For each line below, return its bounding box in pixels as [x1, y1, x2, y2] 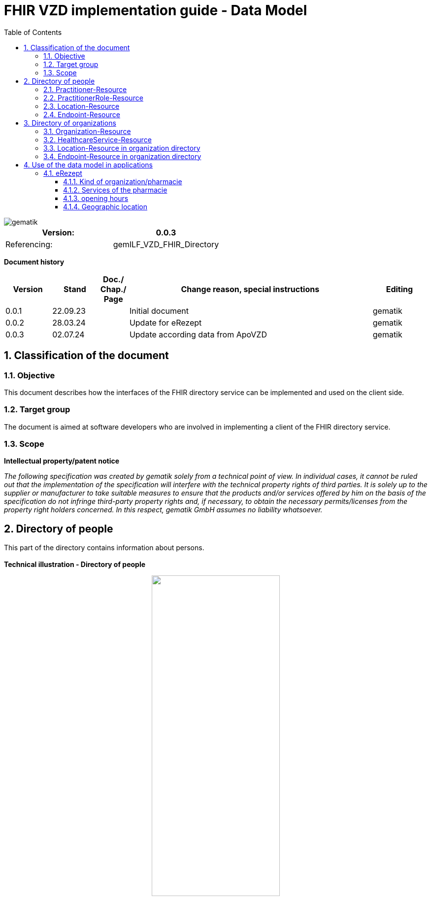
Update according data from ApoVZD [129, 329, 267, 339]
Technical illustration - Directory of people [4, 560, 146, 569]
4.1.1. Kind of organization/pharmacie [63, 177, 182, 186]
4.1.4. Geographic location [63, 202, 147, 211]
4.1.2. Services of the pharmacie [63, 185, 167, 194]
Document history [4, 257, 65, 266]
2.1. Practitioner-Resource [43, 85, 127, 94]
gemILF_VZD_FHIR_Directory [113, 239, 219, 249]
